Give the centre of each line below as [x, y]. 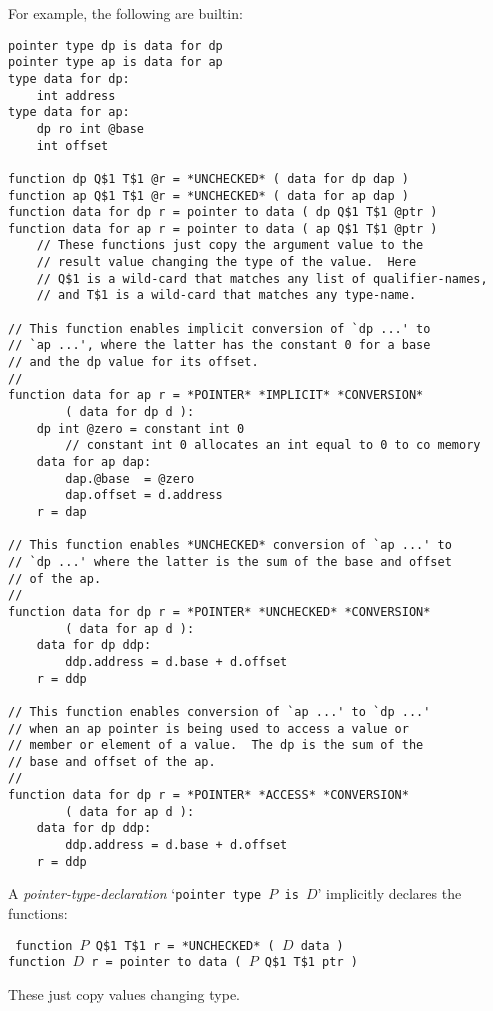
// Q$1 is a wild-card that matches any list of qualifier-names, [262, 278]
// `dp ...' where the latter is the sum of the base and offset [230, 561]
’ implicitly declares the [389, 893]
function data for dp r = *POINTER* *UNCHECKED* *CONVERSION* [219, 611]
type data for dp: [69, 78]
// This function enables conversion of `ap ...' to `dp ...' [219, 711]
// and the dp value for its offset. [133, 362]
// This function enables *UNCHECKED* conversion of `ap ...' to [230, 545]
